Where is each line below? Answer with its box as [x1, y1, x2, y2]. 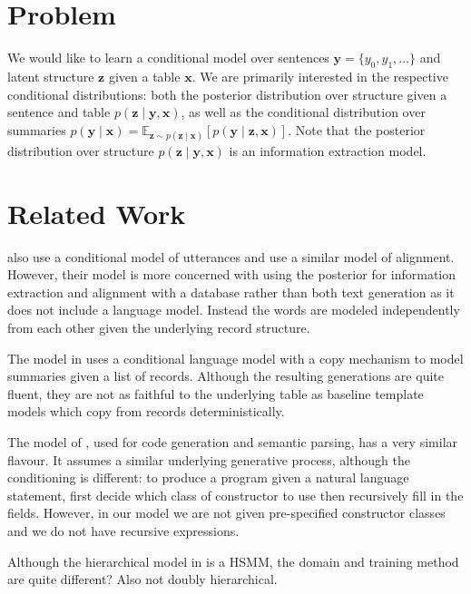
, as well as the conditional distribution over [181, 102, 426, 122]
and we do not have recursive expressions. [7, 521, 240, 540]
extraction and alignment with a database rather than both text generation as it [7, 282, 455, 301]
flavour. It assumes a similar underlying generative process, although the [7, 450, 410, 469]
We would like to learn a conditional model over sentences [7, 48, 329, 67]
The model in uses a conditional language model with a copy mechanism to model [7, 348, 464, 367]
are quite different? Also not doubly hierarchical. [7, 570, 278, 589]
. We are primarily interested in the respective [191, 66, 448, 85]
